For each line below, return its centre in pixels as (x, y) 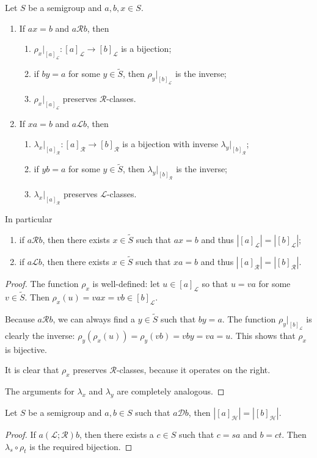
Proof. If (20, 434)
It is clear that (32, 370)
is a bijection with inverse (170, 144)
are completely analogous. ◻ (171, 391)
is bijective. (26, 349)
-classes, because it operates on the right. (193, 370)
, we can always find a (94, 319)
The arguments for (40, 391)
